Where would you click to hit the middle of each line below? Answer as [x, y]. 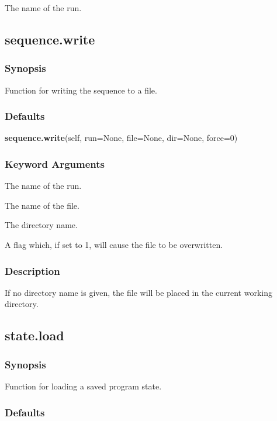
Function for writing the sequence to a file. [81, 90]
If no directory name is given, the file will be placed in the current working [138, 292]
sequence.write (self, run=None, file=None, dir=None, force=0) [121, 138]
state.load [34, 335]
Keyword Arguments [55, 163]
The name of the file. [42, 205]
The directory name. [41, 225]
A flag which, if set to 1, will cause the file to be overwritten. [114, 244]
